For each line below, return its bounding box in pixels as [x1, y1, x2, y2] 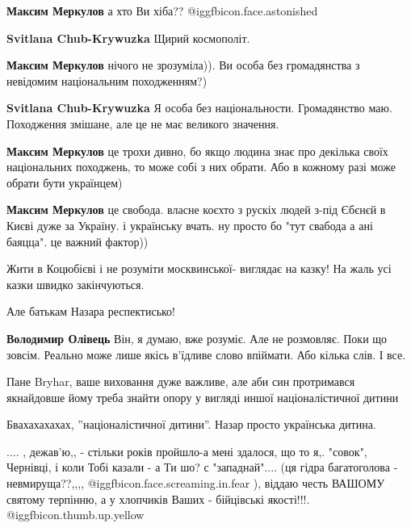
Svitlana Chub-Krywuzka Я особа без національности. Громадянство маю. [6, 99, 392, 116]
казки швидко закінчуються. [6, 275, 145, 292]
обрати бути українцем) [6, 174, 123, 191]
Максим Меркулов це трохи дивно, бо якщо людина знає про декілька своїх [6, 142, 388, 159]
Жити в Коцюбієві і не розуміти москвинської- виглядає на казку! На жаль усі [6, 260, 392, 277]
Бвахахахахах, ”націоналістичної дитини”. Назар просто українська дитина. [6, 416, 376, 433]
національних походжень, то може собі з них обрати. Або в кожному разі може [6, 158, 396, 175]
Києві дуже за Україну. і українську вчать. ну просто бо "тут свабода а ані [6, 216, 373, 233]
